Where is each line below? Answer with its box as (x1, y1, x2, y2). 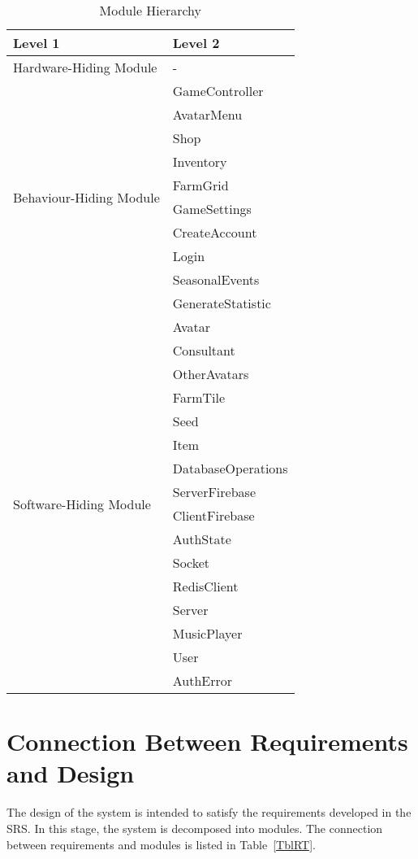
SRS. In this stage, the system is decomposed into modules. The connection (6, 819, 383, 836)
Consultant (172, 341, 235, 360)
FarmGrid (172, 176, 229, 194)
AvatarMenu (172, 105, 243, 124)
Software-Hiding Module (13, 494, 151, 513)
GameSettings (172, 199, 252, 218)
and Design (6, 757, 135, 790)
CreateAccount (172, 223, 257, 242)
